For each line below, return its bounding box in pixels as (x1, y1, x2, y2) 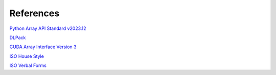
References (9, 8, 60, 19)
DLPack (9, 34, 26, 41)
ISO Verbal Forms (9, 62, 47, 68)
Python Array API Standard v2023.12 (9, 25, 86, 31)
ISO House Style (9, 53, 44, 59)
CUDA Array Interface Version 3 (9, 44, 77, 50)
